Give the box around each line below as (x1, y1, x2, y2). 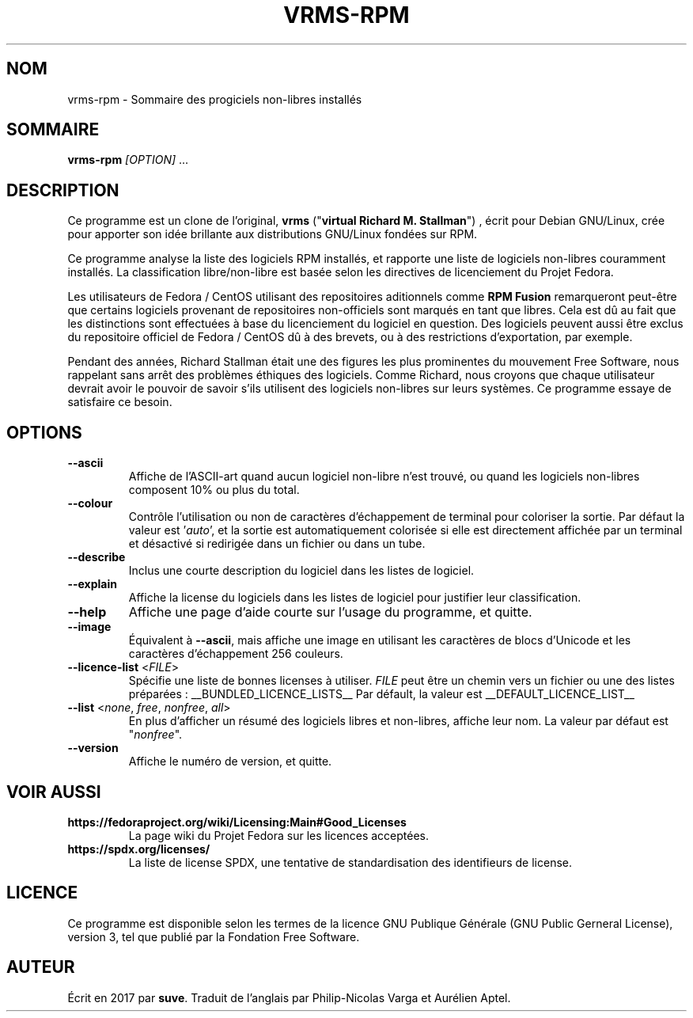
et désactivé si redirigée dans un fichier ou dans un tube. (128, 537, 426, 551)
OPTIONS (6, 422, 82, 443)
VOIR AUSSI (6, 781, 101, 802)
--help (67, 604, 107, 621)
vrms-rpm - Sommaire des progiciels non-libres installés (67, 92, 362, 106)
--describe (67, 550, 126, 564)
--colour (67, 496, 113, 511)
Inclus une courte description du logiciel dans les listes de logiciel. (128, 564, 475, 578)
